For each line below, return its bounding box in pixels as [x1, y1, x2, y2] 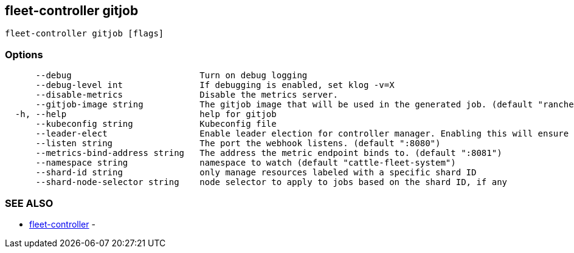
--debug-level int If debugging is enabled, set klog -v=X [35, 80, 395, 90]
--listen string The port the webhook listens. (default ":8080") [35, 138, 441, 149]
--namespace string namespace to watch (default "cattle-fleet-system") [35, 158, 456, 168]
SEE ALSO [5, 197, 54, 209]
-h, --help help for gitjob [15, 109, 277, 120]
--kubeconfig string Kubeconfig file [35, 119, 277, 129]
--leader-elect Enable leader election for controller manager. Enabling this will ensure [35, 129, 569, 139]
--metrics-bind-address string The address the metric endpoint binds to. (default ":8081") [35, 148, 502, 158]
